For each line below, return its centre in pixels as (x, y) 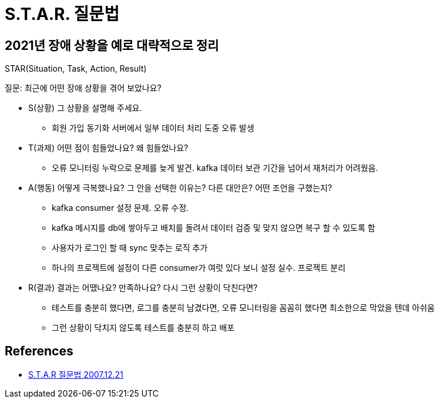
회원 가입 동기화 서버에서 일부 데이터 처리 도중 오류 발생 (153, 128)
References (39, 351)
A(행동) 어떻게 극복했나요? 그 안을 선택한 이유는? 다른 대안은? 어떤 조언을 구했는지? (180, 188)
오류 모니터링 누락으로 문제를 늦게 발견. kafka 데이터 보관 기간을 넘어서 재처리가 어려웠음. (215, 168)
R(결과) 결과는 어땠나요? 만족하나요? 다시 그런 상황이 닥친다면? (143, 288)
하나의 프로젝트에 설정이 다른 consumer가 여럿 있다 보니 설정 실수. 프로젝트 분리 (199, 268)
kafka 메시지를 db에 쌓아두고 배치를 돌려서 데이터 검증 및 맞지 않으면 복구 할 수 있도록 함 (214, 228)
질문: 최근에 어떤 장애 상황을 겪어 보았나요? (83, 88)
